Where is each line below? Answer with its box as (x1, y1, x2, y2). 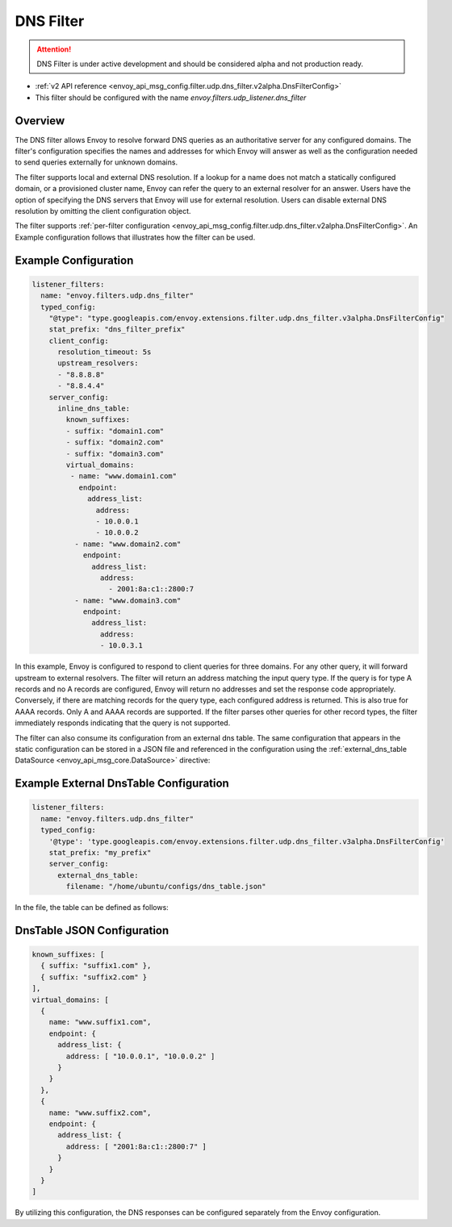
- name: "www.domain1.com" (69, 472, 178, 481)
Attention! (36, 44, 72, 54)
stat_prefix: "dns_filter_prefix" (48, 325, 186, 334)
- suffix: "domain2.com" (65, 438, 165, 447)
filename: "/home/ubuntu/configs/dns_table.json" (65, 882, 266, 891)
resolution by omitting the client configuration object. (15, 206, 191, 215)
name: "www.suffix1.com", (48, 1017, 152, 1027)
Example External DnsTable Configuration (15, 777, 229, 791)
